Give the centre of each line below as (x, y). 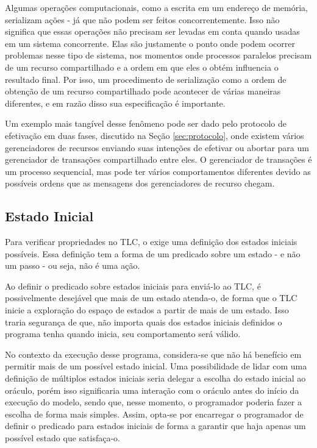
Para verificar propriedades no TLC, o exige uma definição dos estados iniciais (151, 242)
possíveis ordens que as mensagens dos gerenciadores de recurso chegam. (140, 183)
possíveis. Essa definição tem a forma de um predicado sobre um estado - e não (153, 253)
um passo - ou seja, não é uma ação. (73, 265)
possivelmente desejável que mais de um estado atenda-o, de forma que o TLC (151, 298)
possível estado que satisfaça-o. (62, 438)
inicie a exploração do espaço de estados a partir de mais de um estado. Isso (147, 310)
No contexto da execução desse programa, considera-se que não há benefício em (153, 354)
